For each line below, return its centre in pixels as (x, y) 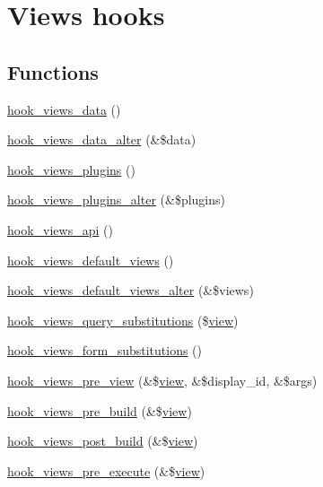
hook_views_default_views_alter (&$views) (131, 290)
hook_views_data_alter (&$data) (102, 139)
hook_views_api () (60, 229)
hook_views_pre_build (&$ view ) (100, 410)
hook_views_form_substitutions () (105, 350)
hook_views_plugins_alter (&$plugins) (116, 200)
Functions (53, 71)
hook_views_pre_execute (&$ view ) (106, 470)
